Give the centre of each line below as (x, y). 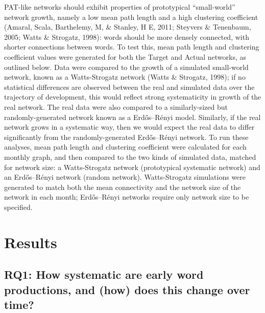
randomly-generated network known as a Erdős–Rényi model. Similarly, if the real (132, 117)
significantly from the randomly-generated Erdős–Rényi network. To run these (126, 137)
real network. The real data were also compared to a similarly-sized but (116, 106)
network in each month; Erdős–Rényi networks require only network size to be (127, 197)
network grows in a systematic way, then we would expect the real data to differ (129, 127)
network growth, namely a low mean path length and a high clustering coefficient (131, 17)
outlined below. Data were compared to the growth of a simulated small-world (126, 67)
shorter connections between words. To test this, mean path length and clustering (132, 47)
